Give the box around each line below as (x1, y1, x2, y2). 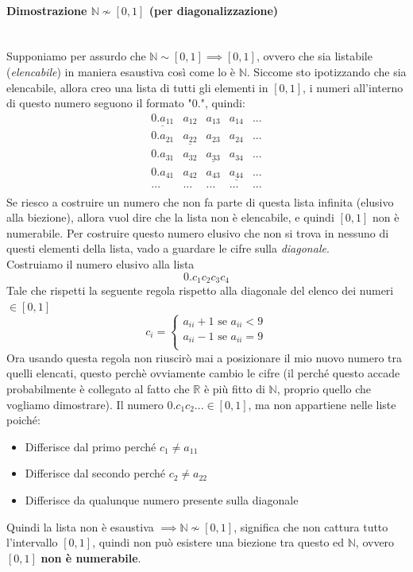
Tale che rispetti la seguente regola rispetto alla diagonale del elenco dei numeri (6, 282, 394, 299)
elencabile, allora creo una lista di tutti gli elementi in (6, 79, 268, 95)
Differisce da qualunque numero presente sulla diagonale (25, 491, 299, 508)
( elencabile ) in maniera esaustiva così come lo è (6, 63, 236, 79)
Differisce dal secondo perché (25, 465, 165, 481)
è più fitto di (203, 380, 265, 396)
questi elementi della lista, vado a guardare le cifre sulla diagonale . (6, 240, 330, 257)
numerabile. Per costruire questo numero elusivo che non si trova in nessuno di (6, 224, 389, 241)
